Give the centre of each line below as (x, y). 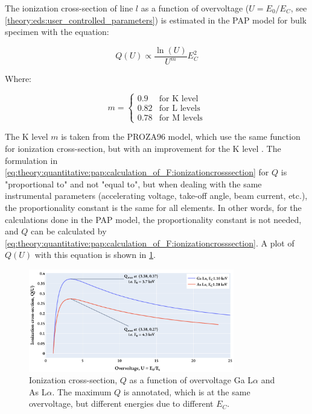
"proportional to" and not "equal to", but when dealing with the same (133, 183)
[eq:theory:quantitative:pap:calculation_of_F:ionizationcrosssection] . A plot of (150, 243)
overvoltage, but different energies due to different (121, 403)
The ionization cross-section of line (69, 8)
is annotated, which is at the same (187, 391)
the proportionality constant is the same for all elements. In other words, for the (153, 207)
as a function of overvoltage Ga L (191, 380)
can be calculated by (68, 231)
